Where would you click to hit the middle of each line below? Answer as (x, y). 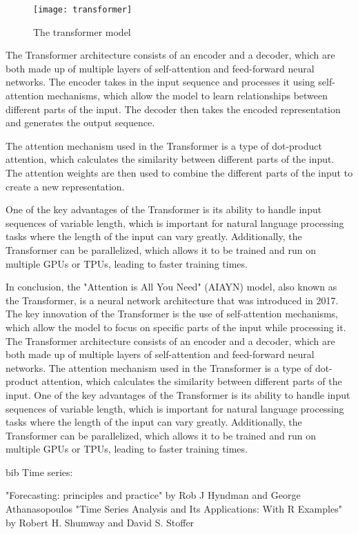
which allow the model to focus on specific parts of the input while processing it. (176, 327)
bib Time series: (39, 472)
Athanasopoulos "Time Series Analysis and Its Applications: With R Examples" (174, 509)
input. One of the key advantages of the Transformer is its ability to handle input (178, 394)
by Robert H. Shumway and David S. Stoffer (100, 522)
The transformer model (82, 31)
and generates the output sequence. (80, 122)
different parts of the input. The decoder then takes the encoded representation (173, 109)
